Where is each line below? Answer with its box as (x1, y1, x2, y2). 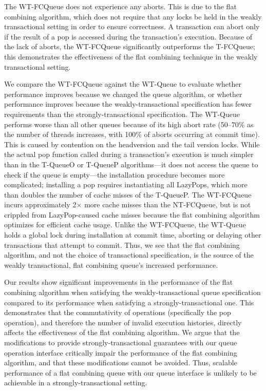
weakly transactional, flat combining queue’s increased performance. (4, 259, 218, 270)
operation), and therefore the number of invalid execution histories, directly (4, 317, 242, 327)
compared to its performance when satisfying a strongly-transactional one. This (4, 297, 254, 307)
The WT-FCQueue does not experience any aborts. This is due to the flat (4, 1, 237, 11)
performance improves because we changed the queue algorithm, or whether (4, 88, 242, 99)
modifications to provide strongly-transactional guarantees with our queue (4, 337, 237, 347)
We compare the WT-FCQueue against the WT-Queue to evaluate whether (4, 79, 241, 89)
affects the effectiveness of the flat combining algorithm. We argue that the (4, 327, 240, 338)
